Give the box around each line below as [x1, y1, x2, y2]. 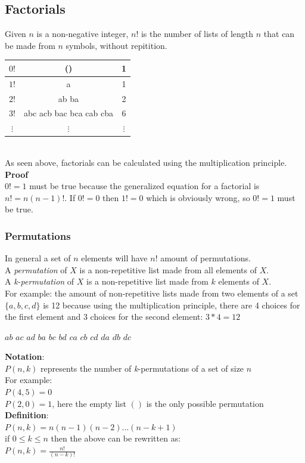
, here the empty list [52, 397, 126, 409]
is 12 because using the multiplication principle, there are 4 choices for [43, 298, 300, 311]
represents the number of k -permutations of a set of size [41, 362, 244, 374]
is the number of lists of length [141, 27, 254, 40]
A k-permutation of [5, 275, 74, 288]
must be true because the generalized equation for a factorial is [29, 180, 260, 192]
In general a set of [5, 252, 71, 264]
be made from [5, 39, 55, 51]
